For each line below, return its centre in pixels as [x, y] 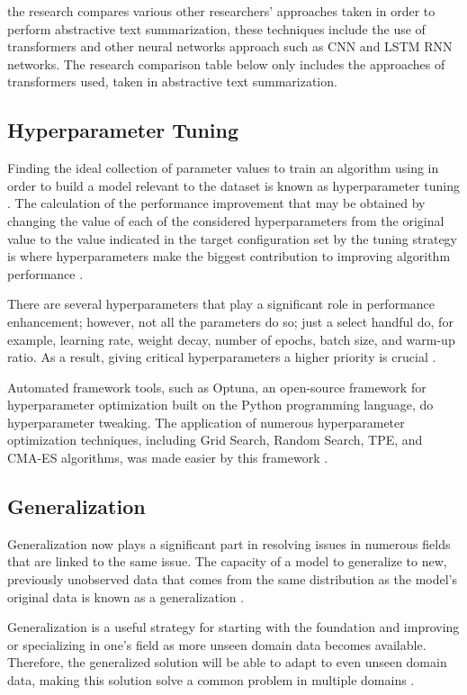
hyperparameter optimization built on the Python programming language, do [220, 405]
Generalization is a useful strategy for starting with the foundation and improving [233, 627]
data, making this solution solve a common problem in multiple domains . [211, 680]
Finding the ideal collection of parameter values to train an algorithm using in [223, 168]
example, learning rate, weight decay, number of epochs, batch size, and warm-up [231, 339]
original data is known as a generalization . [126, 596]
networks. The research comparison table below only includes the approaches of [226, 63]
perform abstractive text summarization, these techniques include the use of [216, 28]
